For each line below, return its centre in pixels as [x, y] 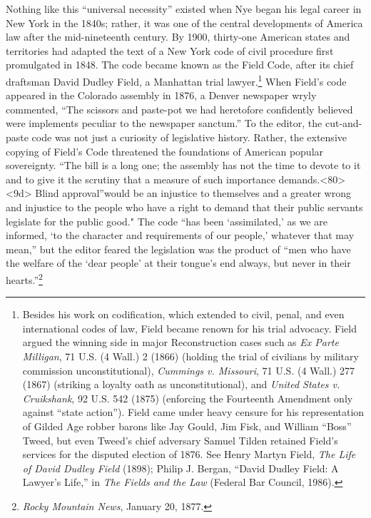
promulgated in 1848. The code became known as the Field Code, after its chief [180, 65]
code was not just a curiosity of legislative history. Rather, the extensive [189, 137]
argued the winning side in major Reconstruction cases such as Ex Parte [181, 342]
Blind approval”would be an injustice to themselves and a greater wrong [193, 193]
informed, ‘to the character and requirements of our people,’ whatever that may [180, 235]
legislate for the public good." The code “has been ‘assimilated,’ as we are [167, 221]
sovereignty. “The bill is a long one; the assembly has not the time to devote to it [183, 165]
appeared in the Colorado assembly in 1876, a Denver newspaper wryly [161, 95]
